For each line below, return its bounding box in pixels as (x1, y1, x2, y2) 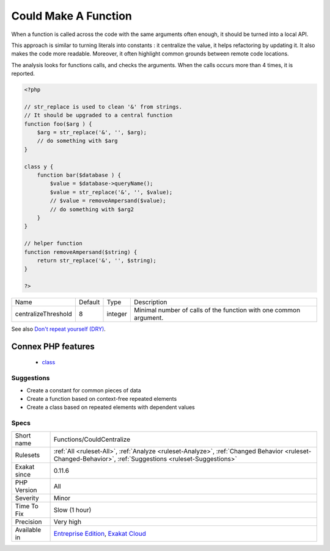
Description (134, 298, 167, 306)
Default (78, 298, 100, 306)
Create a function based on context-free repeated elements (26, 395, 177, 402)
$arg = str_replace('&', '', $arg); (37, 129, 147, 136)
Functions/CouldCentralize (53, 435, 131, 444)
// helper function (24, 240, 82, 247)
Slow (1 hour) (53, 505, 92, 514)
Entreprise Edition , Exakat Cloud (53, 529, 146, 538)
